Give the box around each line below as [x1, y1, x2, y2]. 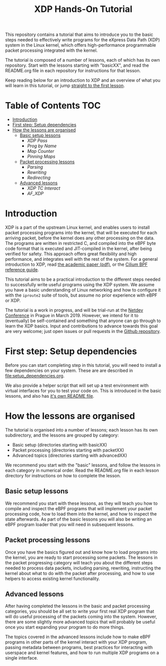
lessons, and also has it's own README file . [5, 393, 95, 399]
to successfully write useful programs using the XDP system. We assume [5, 282, 155, 288]
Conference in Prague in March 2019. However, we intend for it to [5, 313, 139, 319]
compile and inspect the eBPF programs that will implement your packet [5, 505, 152, 511]
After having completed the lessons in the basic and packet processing [5, 603, 150, 609]
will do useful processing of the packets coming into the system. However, [5, 614, 158, 620]
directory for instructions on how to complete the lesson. [5, 472, 121, 478]
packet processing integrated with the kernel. [5, 47, 98, 53]
